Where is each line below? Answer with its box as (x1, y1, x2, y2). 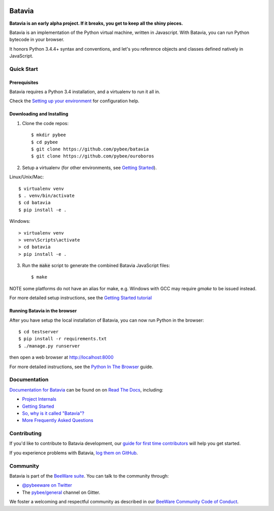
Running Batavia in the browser (9, 308, 77, 314)
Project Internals (22, 396, 57, 402)
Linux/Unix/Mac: (9, 174, 44, 180)
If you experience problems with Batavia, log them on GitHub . (9, 450, 138, 456)
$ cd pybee (31, 139, 58, 145)
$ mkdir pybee (31, 132, 66, 138)
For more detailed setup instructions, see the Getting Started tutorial (9, 295, 152, 301)
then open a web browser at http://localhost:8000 (9, 355, 114, 361)
